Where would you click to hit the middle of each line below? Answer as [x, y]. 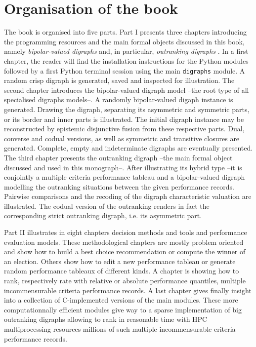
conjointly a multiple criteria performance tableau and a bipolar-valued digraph [125, 177]
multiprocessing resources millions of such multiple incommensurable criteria [120, 329]
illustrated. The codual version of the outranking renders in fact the [107, 206]
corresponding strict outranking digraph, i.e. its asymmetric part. [103, 215]
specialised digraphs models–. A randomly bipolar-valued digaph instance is [119, 99]
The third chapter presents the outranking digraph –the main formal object [118, 157]
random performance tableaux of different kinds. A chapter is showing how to [122, 271]
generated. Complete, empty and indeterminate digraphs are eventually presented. [128, 148]
